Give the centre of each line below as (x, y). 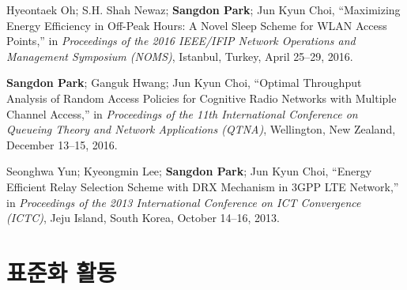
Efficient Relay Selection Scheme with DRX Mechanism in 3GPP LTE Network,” (203, 186)
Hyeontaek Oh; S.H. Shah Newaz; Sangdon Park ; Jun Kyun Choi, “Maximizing (203, 9)
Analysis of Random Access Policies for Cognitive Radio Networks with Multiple (202, 98)
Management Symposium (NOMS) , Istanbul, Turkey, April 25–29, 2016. (180, 56)
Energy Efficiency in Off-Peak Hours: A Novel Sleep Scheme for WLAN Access (197, 25)
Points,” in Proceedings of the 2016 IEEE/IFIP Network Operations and (181, 41)
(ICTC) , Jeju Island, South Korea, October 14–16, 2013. (143, 218)
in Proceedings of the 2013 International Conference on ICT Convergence (184, 202)
